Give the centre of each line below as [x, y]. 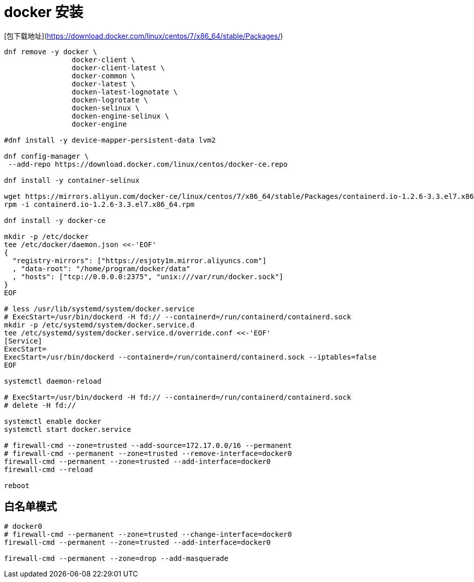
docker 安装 [44, 12]
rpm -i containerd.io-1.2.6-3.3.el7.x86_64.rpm [99, 204]
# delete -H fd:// [40, 405]
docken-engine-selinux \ [120, 116]
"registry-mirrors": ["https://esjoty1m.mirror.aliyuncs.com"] [139, 260]
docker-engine [99, 124]
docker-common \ [103, 76]
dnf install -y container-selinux [72, 180]
